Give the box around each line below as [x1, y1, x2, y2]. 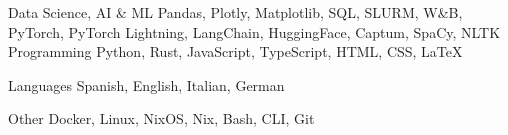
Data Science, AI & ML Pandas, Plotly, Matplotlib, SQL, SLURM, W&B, [8, 2, 463, 22]
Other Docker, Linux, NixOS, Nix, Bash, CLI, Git [8, 108, 315, 129]
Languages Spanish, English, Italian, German [8, 74, 285, 95]
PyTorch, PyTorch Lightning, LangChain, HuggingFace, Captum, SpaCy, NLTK [8, 21, 501, 42]
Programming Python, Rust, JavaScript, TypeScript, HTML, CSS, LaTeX [8, 41, 463, 62]
